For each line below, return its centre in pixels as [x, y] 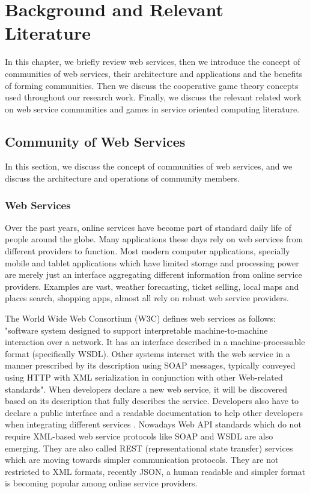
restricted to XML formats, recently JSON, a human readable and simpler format [155, 471]
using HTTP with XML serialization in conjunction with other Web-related [144, 377]
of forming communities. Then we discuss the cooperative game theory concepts [152, 85]
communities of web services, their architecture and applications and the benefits [154, 73]
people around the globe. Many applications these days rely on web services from [154, 239]
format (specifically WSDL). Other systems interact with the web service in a [147, 353]
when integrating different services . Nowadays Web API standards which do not [153, 424]
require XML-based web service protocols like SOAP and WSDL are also [139, 436]
